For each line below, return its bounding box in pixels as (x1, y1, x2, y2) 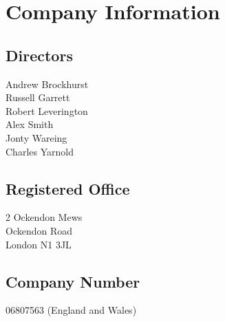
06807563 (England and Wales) (6, 303, 137, 317)
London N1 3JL (6, 237, 72, 251)
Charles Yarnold (6, 144, 74, 158)
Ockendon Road (6, 223, 73, 237)
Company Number (6, 270, 140, 292)
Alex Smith (6, 117, 54, 131)
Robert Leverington (6, 103, 88, 118)
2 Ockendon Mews (6, 210, 83, 224)
